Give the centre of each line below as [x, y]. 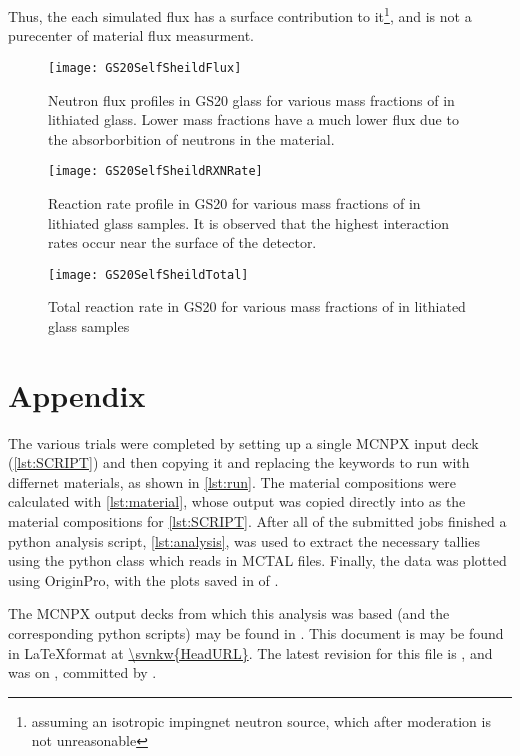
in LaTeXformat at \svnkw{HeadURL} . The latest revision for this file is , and [250, 652]
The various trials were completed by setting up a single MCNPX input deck [243, 442]
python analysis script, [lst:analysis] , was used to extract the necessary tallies [244, 540]
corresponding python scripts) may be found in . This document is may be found [256, 633]
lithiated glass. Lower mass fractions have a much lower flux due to [253, 119]
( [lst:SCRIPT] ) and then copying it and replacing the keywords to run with [239, 462]
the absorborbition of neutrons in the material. [191, 138]
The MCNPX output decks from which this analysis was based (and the [229, 613]
